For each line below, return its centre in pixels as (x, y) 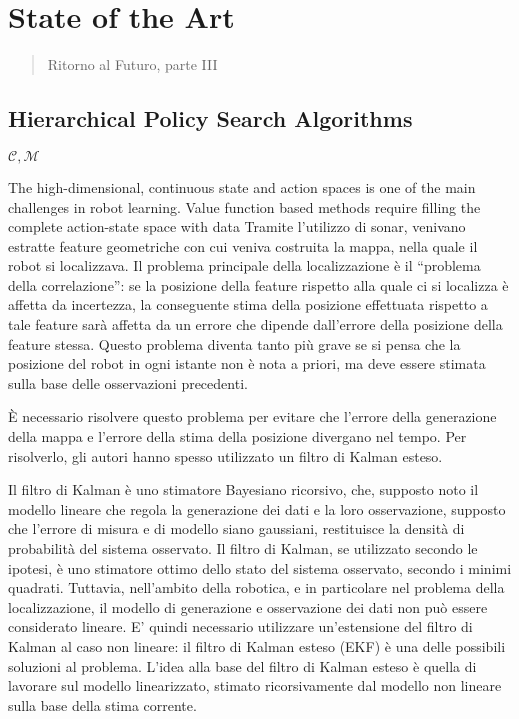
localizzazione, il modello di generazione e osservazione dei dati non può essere (248, 606)
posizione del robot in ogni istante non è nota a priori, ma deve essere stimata (247, 363)
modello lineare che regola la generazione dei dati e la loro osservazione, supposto (257, 508)
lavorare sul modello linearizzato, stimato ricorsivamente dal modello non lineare (255, 685)
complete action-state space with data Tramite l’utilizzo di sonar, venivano (237, 226)
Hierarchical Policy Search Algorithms (210, 118)
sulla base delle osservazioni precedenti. (128, 382)
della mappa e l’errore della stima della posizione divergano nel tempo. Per (237, 436)
